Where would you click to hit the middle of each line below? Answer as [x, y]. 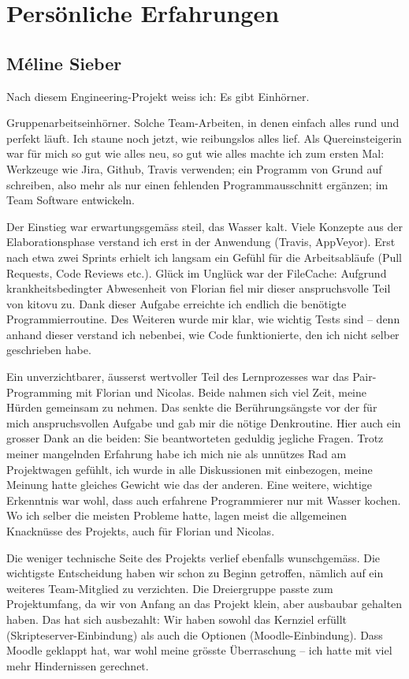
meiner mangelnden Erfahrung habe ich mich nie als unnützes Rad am [177, 454]
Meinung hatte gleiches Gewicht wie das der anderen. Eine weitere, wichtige [190, 485]
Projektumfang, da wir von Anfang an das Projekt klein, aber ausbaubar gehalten [204, 604]
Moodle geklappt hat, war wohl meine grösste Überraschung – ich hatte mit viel [199, 650]
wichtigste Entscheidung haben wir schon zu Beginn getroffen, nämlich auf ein [195, 573]
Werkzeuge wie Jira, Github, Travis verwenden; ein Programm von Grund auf [194, 168]
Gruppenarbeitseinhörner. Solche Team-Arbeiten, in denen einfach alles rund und [203, 123]
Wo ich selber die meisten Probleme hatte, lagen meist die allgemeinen [177, 515]
